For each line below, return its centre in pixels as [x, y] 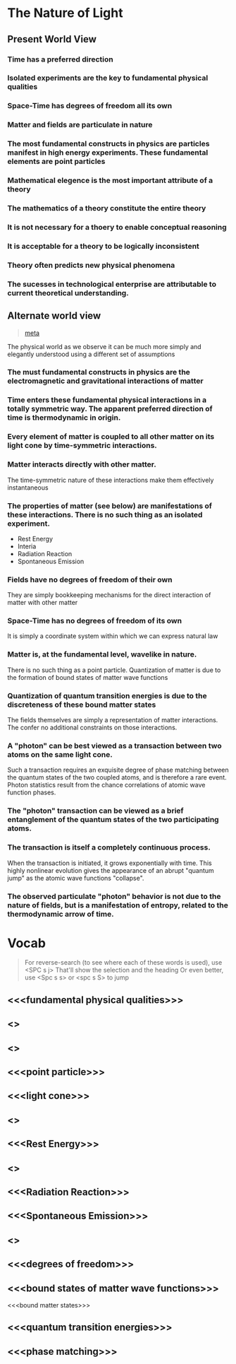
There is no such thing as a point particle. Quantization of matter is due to [114, 670]
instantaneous [28, 487]
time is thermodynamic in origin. [64, 418]
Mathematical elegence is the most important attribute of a [110, 180]
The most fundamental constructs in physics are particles [108, 144]
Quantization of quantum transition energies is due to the [107, 695]
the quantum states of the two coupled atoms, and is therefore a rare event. [117, 777]
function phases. [32, 792]
